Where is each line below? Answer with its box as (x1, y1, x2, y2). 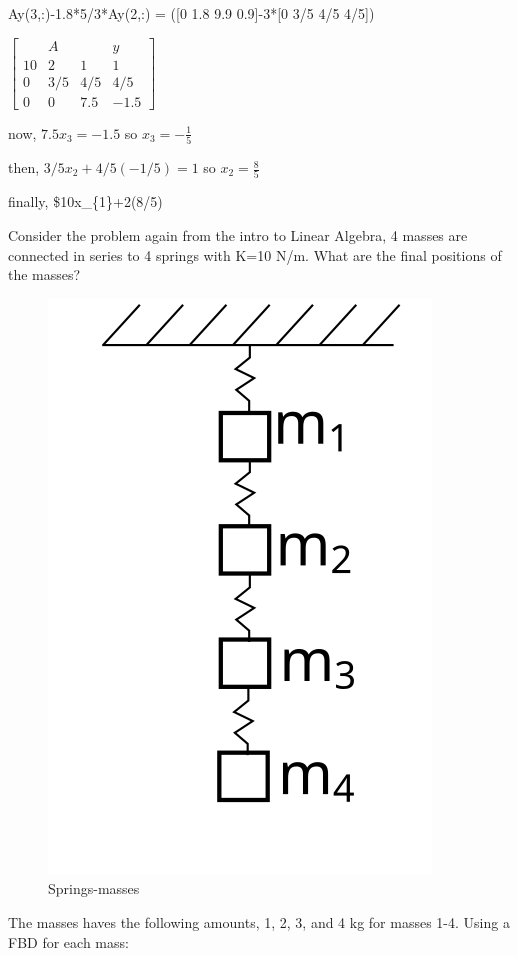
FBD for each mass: (8, 931, 129, 952)
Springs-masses (48, 878, 140, 899)
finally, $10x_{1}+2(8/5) (8, 191, 163, 212)
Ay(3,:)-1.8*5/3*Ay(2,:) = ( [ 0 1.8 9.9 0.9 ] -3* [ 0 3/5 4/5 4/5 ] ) (8, 3, 375, 23)
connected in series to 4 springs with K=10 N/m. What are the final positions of (8, 244, 502, 265)
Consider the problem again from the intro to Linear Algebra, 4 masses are (8, 224, 468, 245)
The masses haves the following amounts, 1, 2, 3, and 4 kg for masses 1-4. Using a (8, 911, 510, 932)
